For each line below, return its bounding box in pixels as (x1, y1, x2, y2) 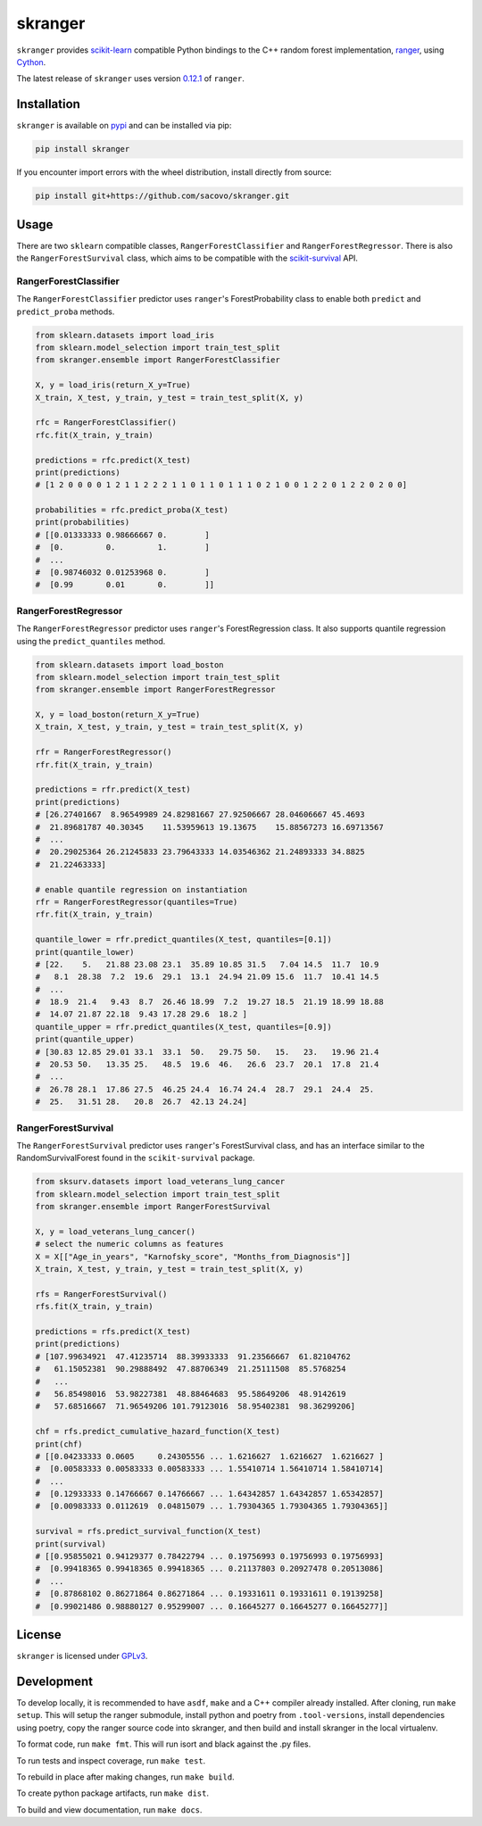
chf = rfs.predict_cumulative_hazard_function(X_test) (35, 1426, 280, 1437)
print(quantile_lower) (35, 947, 135, 957)
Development (16, 1673, 94, 1689)
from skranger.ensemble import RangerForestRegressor (35, 685, 276, 695)
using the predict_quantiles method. (16, 635, 166, 646)
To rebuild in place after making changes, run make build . (16, 1772, 236, 1782)
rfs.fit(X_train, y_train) (35, 1301, 154, 1312)
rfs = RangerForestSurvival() (35, 1289, 168, 1299)
